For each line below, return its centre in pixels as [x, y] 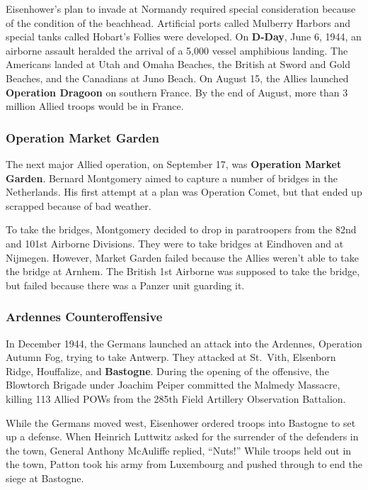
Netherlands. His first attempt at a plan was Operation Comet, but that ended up [184, 192]
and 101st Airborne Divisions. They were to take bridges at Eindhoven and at [175, 243]
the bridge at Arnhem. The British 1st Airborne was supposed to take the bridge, [183, 271]
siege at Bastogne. [45, 478]
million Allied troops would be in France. [95, 106]
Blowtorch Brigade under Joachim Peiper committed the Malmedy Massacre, [173, 385]
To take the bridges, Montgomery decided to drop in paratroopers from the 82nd [181, 229]
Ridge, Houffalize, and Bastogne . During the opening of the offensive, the [167, 371]
